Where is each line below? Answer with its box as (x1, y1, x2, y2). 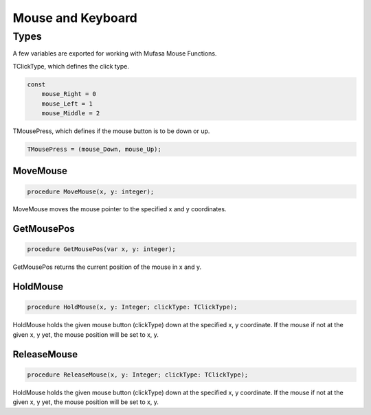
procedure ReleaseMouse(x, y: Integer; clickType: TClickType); (27, 370, 249, 379)
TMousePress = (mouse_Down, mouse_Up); (27, 145, 161, 153)
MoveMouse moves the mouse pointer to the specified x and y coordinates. (12, 205, 227, 213)
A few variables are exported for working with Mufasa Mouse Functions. (12, 49, 217, 58)
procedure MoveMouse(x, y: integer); (27, 187, 155, 195)
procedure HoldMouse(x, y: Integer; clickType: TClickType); (27, 303, 238, 311)
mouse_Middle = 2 (41, 109, 100, 117)
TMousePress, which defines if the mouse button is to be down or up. (12, 127, 210, 135)
